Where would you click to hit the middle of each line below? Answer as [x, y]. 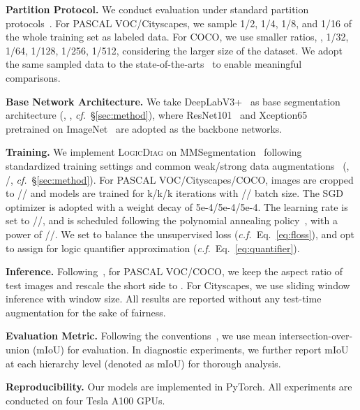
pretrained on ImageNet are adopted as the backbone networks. [144, 128]
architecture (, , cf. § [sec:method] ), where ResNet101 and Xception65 [157, 115]
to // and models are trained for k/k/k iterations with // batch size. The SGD [175, 193]
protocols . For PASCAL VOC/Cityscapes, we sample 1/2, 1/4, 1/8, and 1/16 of [179, 23]
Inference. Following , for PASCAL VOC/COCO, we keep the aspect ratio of [174, 271]
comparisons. [33, 77]
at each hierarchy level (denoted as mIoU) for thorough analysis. [143, 363]
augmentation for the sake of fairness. [86, 312]
